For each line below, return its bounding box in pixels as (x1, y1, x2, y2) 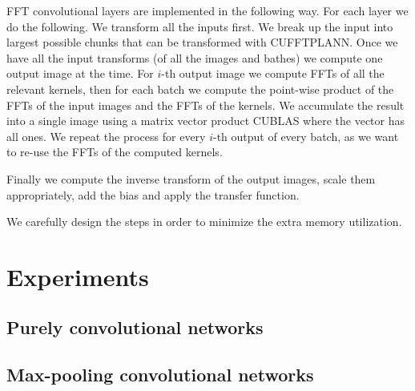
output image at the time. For (6, 65, 154, 82)
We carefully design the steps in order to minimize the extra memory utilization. (6, 213, 402, 230)
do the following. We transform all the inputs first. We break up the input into (6, 18, 393, 34)
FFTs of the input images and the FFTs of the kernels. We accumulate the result (6, 96, 405, 113)
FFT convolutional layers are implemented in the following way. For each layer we (6, 2, 409, 18)
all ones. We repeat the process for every (6, 127, 206, 144)
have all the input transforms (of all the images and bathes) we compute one (6, 49, 383, 66)
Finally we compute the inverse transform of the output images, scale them (6, 170, 376, 187)
